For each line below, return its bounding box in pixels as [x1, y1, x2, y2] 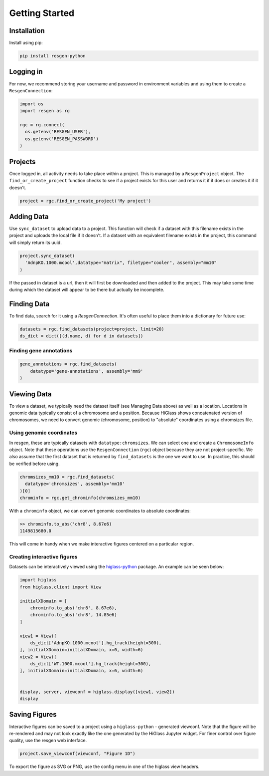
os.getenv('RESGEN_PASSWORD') [25, 136, 99, 142]
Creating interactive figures [9, 553, 78, 560]
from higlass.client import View [19, 584, 102, 590]
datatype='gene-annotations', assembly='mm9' [30, 368, 143, 374]
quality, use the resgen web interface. [9, 738, 87, 744]
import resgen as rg [19, 108, 70, 114]
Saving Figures [9, 710, 57, 719]
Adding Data [9, 212, 49, 221]
